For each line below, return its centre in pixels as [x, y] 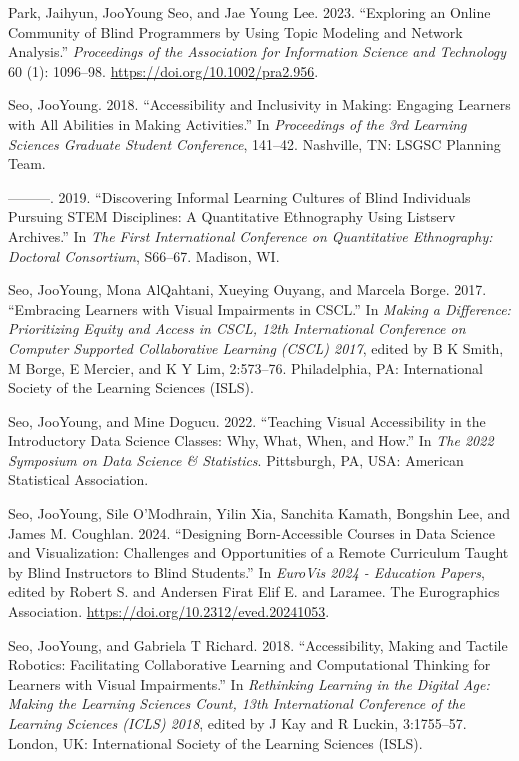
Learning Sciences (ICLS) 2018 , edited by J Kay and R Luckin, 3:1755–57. [237, 723]
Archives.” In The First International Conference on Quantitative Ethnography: [250, 235]
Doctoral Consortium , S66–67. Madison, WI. [144, 255]
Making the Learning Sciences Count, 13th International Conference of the [237, 703]
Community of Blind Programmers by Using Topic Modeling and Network [235, 31]
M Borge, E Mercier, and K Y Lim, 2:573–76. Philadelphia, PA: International [245, 367]
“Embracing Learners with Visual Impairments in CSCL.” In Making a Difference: [259, 308]
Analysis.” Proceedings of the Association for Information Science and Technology [257, 51]
